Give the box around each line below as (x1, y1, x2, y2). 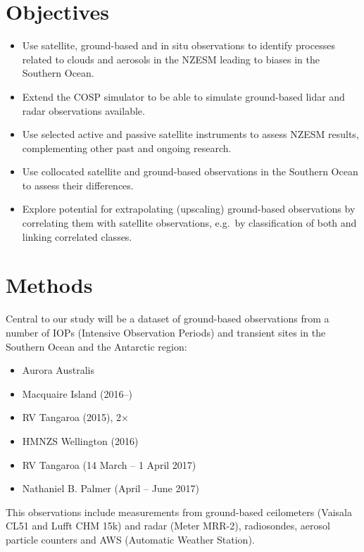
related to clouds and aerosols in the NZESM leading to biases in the (22, 51, 320, 66)
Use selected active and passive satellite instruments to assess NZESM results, (22, 127, 359, 142)
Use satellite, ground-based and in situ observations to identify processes (22, 38, 335, 53)
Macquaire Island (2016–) (22, 386, 132, 401)
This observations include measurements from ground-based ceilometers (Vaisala (6, 504, 352, 519)
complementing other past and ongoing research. (22, 140, 232, 155)
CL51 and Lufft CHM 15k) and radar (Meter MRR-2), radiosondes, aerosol (6, 518, 330, 533)
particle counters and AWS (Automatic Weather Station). (6, 532, 255, 546)
